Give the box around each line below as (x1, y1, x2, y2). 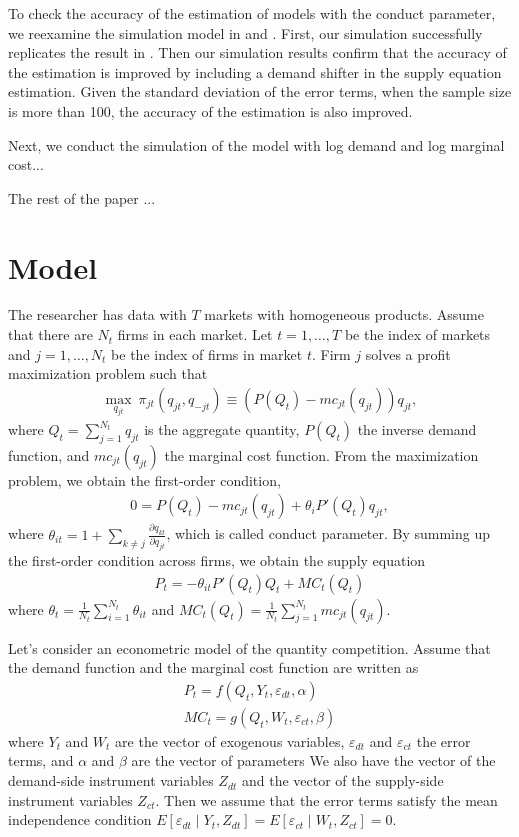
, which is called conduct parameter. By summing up (166, 523, 491, 544)
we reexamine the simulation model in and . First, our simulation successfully (8, 22, 483, 43)
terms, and (8, 750, 74, 771)
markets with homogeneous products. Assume (204, 304, 484, 325)
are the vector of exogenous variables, (115, 730, 345, 751)
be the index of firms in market (111, 343, 303, 364)
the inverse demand (357, 419, 477, 440)
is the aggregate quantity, (144, 419, 300, 440)
